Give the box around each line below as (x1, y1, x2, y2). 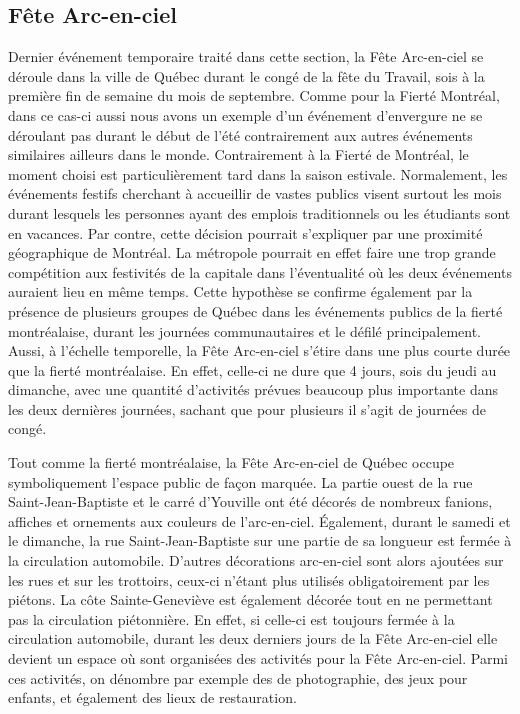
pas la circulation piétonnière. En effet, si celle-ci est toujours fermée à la (8, 608, 455, 629)
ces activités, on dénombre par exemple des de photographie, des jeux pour (8, 667, 468, 688)
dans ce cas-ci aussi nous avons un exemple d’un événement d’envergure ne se (8, 104, 483, 125)
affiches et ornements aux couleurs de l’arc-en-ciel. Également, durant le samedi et (8, 510, 511, 531)
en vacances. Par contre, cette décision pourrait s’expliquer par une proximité (8, 222, 483, 243)
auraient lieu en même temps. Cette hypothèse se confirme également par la (8, 281, 473, 302)
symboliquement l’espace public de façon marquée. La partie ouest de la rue (8, 471, 473, 492)
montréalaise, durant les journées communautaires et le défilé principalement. (8, 320, 481, 341)
